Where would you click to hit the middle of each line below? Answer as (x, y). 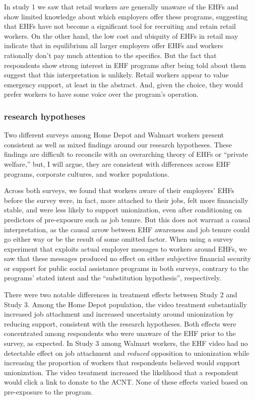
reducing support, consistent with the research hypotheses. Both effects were (120, 323)
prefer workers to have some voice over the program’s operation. (101, 94)
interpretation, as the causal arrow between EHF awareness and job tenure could (127, 229)
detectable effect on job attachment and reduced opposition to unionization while (127, 353)
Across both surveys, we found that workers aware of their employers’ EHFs (119, 190)
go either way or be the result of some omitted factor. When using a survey (119, 239)
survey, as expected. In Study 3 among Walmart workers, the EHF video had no (126, 343)
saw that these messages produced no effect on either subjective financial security (127, 258)
